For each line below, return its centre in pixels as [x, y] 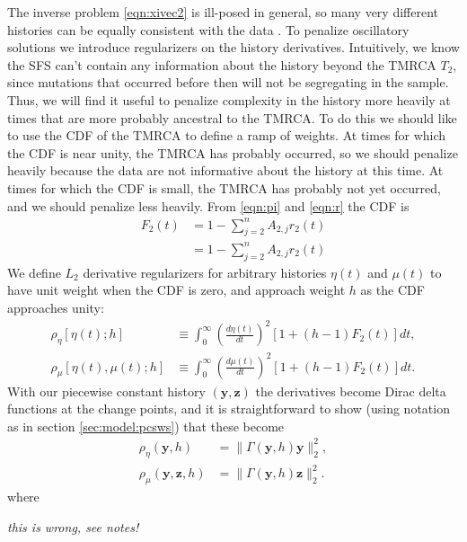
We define [34, 272]
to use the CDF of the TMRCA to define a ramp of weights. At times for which [227, 135]
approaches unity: [56, 307]
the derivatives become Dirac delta [351, 391]
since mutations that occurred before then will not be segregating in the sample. [228, 82]
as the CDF [392, 290]
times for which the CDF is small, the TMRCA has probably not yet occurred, [224, 187]
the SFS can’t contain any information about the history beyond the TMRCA [222, 64]
